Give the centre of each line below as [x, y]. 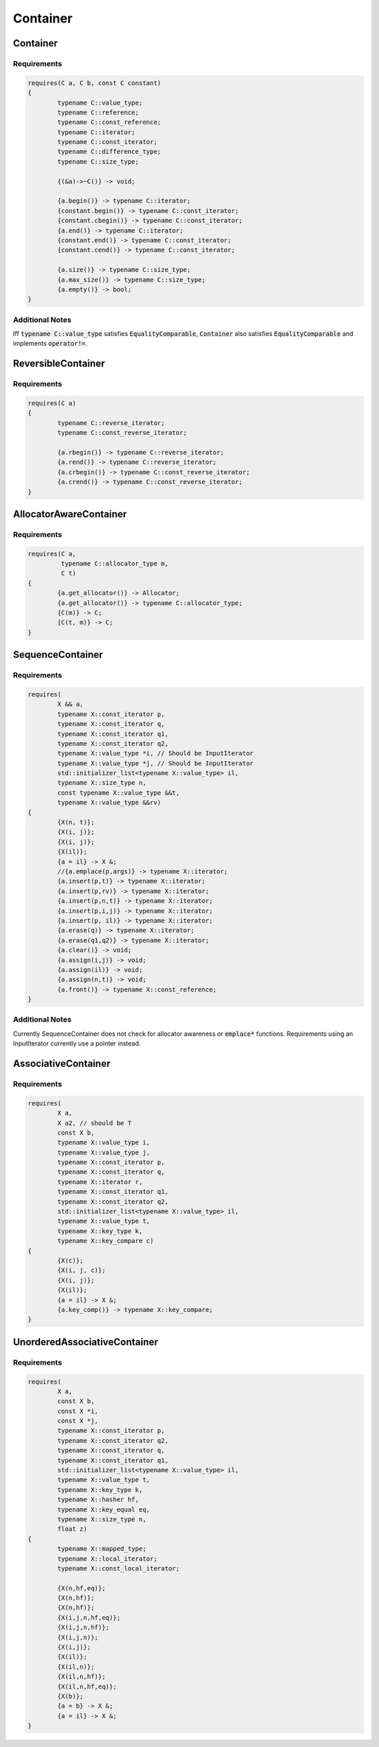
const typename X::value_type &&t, [119, 793]
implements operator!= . [50, 344]
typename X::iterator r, [100, 1182]
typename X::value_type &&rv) [109, 803]
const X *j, [78, 1421]
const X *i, [78, 1411]
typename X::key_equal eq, [104, 1509]
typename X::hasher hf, [98, 1500]
